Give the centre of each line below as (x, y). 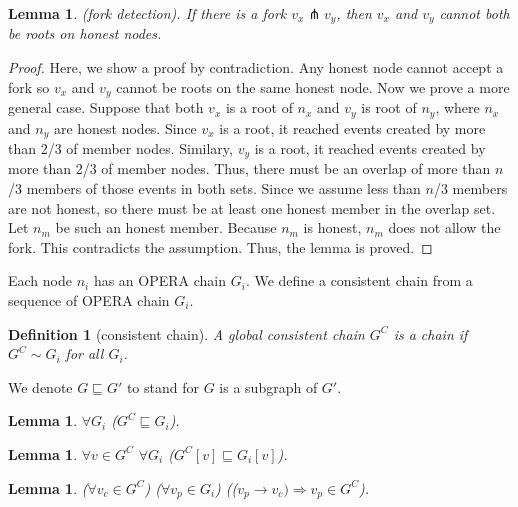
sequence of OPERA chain (89, 300)
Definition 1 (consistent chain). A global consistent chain (186, 333)
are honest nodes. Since (125, 127)
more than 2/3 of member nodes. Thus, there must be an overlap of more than (249, 168)
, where (457, 107)
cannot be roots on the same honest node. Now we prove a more (313, 86)
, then (354, 13)
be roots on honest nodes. (85, 33)
